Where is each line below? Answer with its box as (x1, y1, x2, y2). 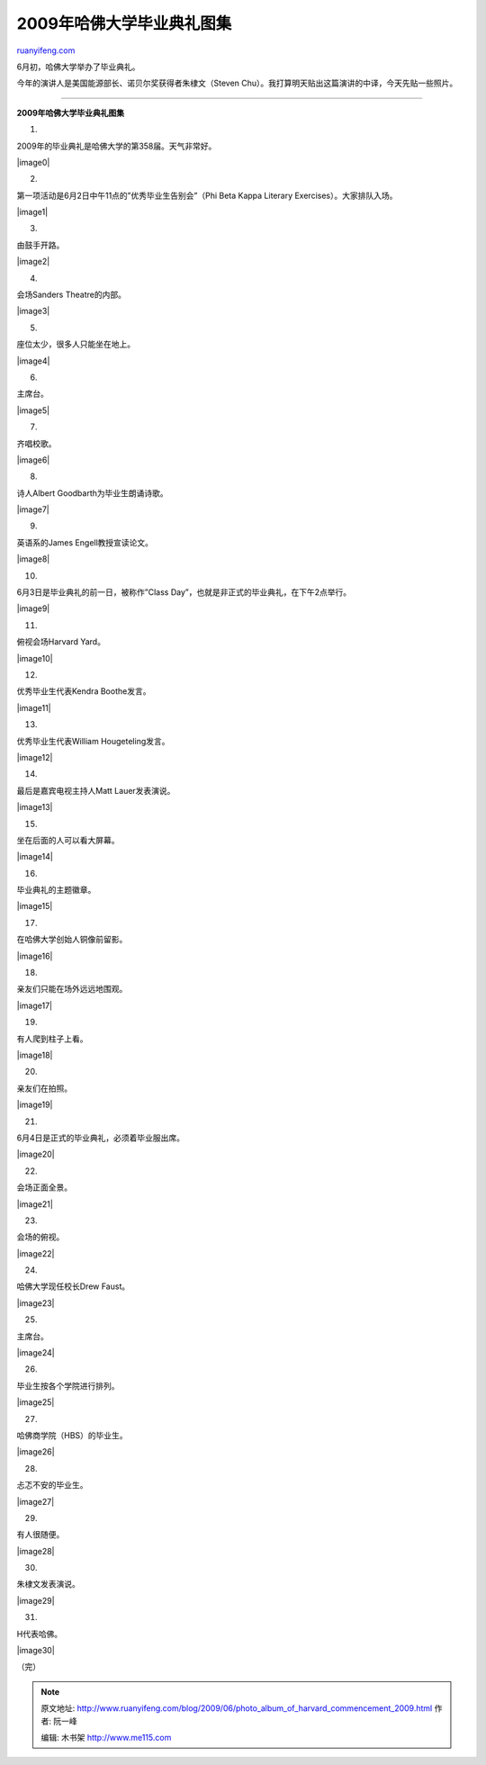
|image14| (16, 851, 53, 862)
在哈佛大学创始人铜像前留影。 (16, 934, 128, 945)
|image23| (16, 1297, 55, 1309)
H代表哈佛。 (16, 1628, 63, 1639)
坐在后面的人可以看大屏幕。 (16, 834, 120, 845)
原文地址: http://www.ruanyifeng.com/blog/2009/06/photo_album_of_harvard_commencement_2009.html (40, 1703, 433, 1714)
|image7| (16, 504, 49, 515)
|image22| (16, 1247, 55, 1259)
